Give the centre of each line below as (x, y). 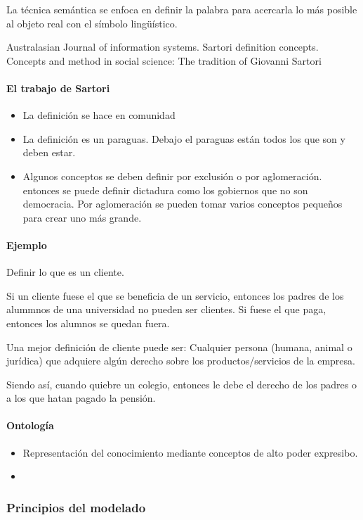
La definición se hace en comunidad (99, 115)
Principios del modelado (76, 507)
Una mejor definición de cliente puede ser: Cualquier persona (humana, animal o (179, 347)
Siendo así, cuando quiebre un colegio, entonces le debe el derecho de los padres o (181, 384)
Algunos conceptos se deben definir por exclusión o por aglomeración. (172, 176)
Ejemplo (27, 245)
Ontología (30, 425)
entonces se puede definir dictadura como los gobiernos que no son (165, 190)
